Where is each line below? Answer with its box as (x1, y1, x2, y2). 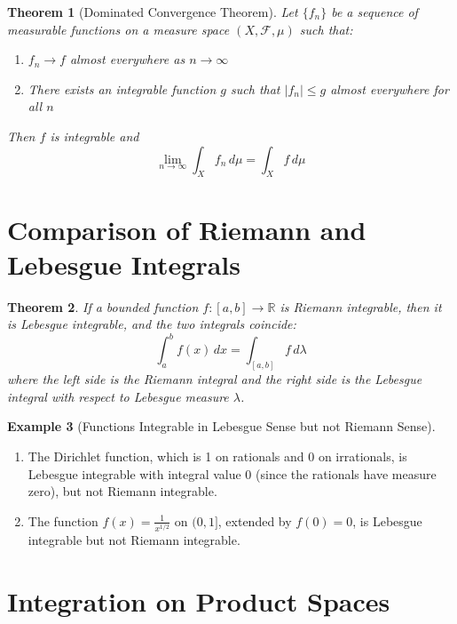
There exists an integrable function (28, 79, 217, 98)
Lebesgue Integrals (7, 245, 241, 282)
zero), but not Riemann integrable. (28, 482, 217, 500)
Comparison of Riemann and (7, 211, 366, 247)
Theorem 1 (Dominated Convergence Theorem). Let (7, 3, 298, 20)
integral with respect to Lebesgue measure (7, 387, 229, 405)
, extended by (217, 511, 292, 530)
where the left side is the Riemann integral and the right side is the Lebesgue (7, 370, 422, 388)
